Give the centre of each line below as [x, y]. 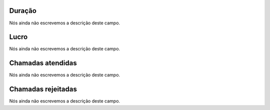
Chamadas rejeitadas [43, 89]
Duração [23, 11]
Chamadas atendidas [43, 63]
